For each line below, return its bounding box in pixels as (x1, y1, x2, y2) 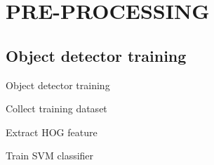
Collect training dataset (6, 101, 107, 116)
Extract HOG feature (6, 124, 98, 139)
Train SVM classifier (6, 148, 94, 163)
